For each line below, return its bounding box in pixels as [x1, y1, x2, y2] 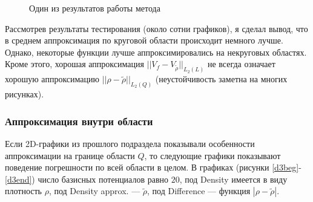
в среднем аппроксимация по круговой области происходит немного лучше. [5, 34, 283, 47]
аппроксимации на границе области [5, 149, 135, 161]
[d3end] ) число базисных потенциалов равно [5, 172, 169, 185]
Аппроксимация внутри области [5, 113, 153, 128]
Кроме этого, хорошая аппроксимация [5, 57, 144, 70]
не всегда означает [207, 57, 275, 70]
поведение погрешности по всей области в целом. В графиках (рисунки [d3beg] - [5, 161, 301, 174]
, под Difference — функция [147, 184, 251, 197]
